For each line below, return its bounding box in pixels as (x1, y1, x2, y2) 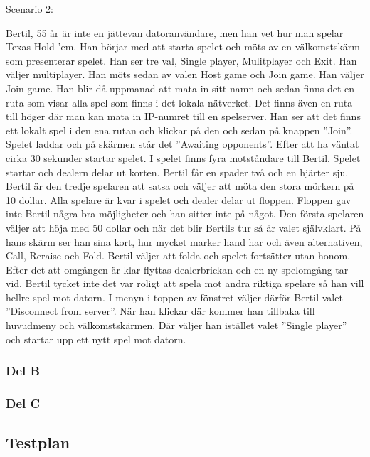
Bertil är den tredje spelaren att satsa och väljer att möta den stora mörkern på (6, 178, 354, 193)
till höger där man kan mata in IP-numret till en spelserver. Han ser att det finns (6, 109, 361, 124)
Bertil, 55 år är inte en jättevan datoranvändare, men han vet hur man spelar (6, 25, 344, 40)
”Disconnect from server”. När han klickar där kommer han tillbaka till (6, 303, 315, 318)
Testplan (6, 431, 70, 453)
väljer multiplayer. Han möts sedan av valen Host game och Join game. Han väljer (6, 67, 364, 82)
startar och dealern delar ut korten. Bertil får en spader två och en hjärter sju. (6, 164, 349, 179)
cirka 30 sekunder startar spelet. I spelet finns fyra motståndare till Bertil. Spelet (6, 150, 361, 165)
